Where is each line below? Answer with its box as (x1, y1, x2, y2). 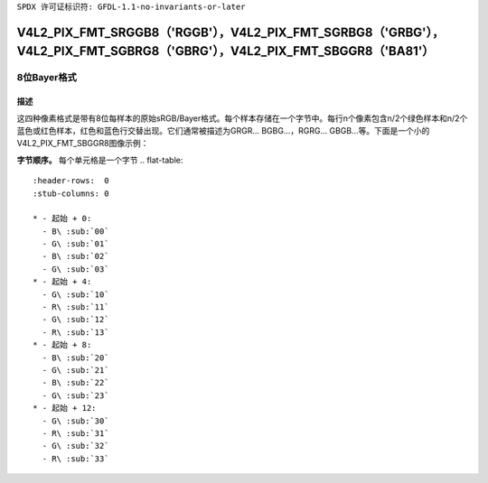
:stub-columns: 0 (33, 188, 109, 199)
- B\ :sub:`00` (42, 226, 109, 237)
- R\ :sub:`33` (42, 453, 109, 464)
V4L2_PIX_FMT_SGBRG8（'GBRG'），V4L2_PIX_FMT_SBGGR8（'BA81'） (16, 43, 435, 59)
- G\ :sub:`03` (42, 264, 109, 274)
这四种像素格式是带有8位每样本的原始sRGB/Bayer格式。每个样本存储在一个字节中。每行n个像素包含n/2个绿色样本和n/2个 (16, 113, 468, 124)
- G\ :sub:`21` (42, 365, 109, 375)
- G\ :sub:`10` (42, 289, 109, 300)
